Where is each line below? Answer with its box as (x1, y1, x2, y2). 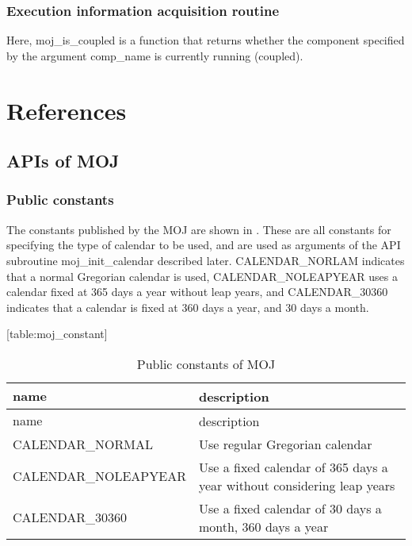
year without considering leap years (198, 475, 395, 494)
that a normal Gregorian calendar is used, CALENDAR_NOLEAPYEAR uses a (6, 267, 398, 284)
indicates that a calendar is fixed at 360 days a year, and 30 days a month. (6, 298, 369, 315)
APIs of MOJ (6, 148, 120, 173)
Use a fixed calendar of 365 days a (198, 457, 388, 476)
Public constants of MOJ (136, 354, 276, 373)
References (6, 94, 127, 126)
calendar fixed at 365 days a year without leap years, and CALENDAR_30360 (6, 283, 388, 300)
